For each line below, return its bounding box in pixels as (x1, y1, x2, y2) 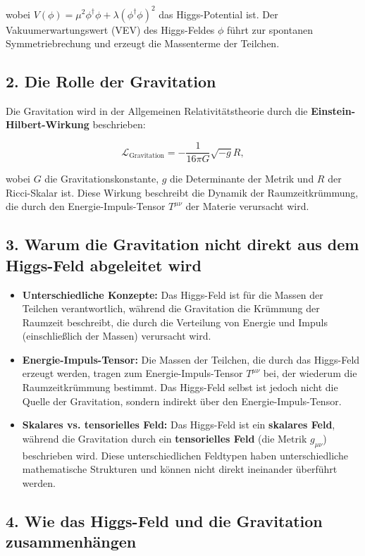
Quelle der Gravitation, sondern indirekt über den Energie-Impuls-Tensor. (22, 393, 342, 408)
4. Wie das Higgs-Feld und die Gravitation (6, 509, 323, 531)
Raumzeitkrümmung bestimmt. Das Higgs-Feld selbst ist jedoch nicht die (22, 380, 338, 395)
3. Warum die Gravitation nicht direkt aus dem (6, 233, 359, 255)
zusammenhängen (6, 531, 137, 552)
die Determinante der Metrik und (170, 171, 314, 186)
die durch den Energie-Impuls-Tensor (6, 199, 166, 214)
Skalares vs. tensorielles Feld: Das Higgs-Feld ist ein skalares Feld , (22, 417, 335, 432)
